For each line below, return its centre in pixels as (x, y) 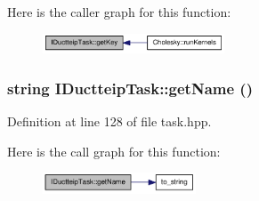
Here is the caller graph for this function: (119, 12)
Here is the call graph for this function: (114, 151)
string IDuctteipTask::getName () (130, 88)
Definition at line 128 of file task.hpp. (109, 121)
